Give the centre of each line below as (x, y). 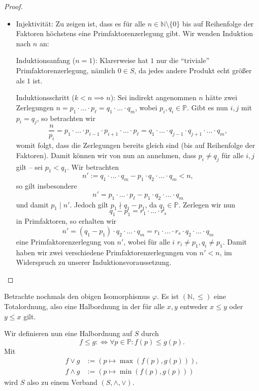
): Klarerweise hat (120, 60)
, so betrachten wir (66, 118)
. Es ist (168, 296)
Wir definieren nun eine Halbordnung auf (68, 333)
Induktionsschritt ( (45, 97)
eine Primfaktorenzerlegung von (65, 241)
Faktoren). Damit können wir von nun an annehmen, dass (106, 155)
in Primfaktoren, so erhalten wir (66, 221)
